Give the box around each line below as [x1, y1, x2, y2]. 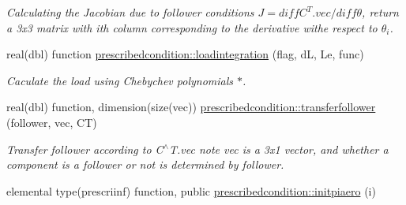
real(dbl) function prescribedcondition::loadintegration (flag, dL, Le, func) [6, 46, 364, 62]
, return [362, 4, 399, 20]
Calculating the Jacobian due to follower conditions [6, 4, 254, 20]
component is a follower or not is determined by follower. [6, 156, 284, 173]
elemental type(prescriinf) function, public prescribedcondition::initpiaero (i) [6, 182, 376, 199]
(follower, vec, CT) [6, 114, 97, 130]
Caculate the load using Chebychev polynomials [6, 72, 233, 88]
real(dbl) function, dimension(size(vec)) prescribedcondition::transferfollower [6, 99, 376, 115]
